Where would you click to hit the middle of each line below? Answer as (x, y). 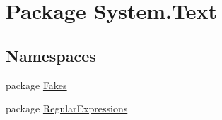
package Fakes (36, 85)
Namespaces (51, 55)
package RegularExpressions (67, 108)
